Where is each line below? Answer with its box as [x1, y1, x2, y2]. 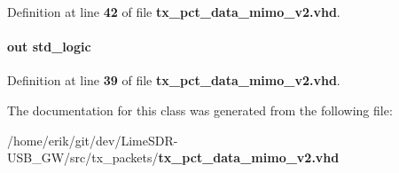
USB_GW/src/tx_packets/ [7, 148, 159, 167]
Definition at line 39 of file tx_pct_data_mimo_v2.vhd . [7, 71, 340, 90]
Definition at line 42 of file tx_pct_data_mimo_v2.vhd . [7, 3, 340, 20]
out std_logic [7, 37, 91, 56]
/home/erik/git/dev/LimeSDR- [7, 130, 178, 149]
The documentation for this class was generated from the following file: [7, 100, 393, 119]
